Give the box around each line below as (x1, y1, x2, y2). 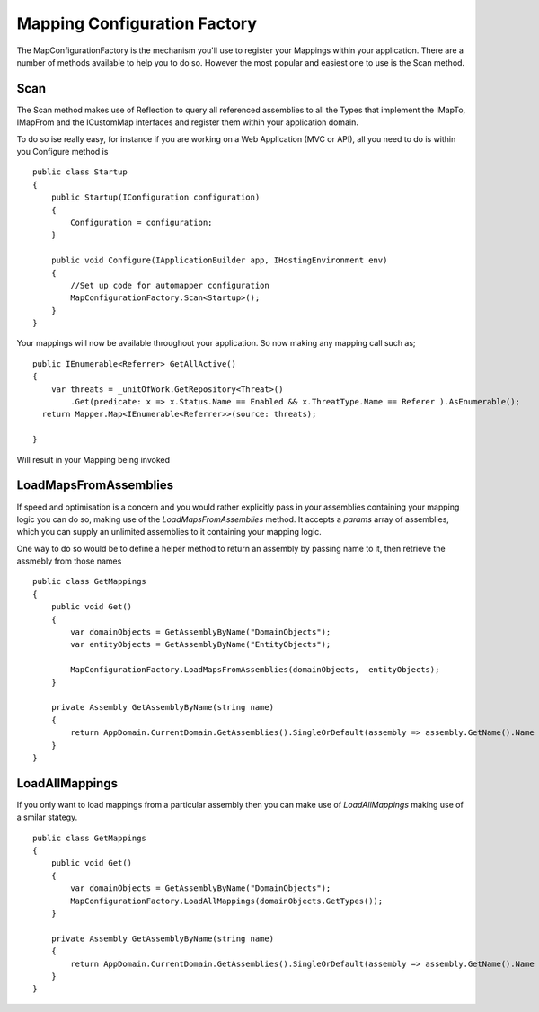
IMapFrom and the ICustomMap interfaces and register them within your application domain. (16, 117, 358, 128)
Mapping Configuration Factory (16, 13, 258, 33)
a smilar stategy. (16, 812, 78, 822)
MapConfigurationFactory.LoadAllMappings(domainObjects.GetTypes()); (70, 895, 384, 906)
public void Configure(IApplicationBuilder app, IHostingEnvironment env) (50, 255, 388, 265)
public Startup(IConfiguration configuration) (50, 192, 261, 202)
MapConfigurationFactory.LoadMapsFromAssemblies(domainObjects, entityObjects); (70, 665, 440, 675)
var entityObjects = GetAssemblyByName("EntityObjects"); (70, 639, 331, 650)
